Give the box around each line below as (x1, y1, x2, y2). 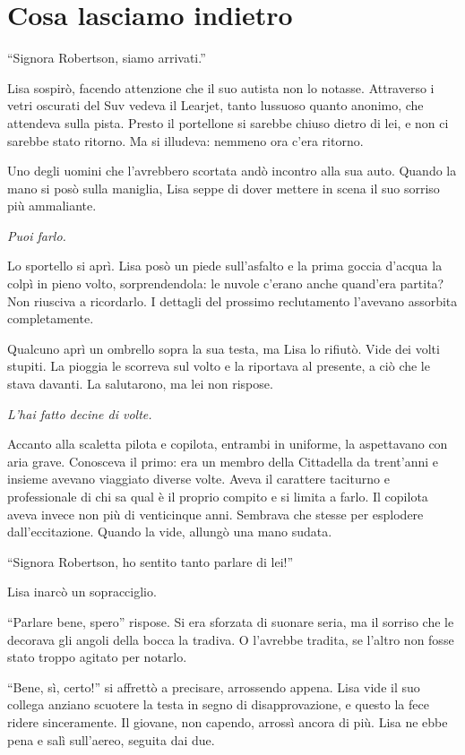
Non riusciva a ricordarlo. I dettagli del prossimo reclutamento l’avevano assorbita (7, 291, 458, 310)
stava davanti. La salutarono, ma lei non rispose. (7, 374, 273, 393)
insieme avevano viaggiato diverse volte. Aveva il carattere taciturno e (7, 469, 390, 488)
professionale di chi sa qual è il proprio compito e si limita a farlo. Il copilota (7, 487, 428, 505)
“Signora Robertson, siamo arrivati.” (7, 48, 206, 67)
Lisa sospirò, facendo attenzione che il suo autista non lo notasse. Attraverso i (7, 78, 435, 97)
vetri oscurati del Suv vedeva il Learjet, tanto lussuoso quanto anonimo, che (7, 96, 424, 115)
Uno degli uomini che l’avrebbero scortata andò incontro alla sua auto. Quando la (7, 161, 457, 180)
